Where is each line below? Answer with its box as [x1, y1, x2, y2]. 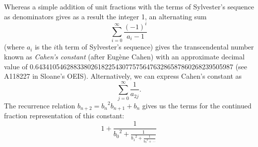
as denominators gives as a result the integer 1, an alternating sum [4, 11, 207, 21]
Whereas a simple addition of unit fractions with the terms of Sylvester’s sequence [4, 1, 254, 11]
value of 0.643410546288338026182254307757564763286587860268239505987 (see [4, 61, 248, 71]
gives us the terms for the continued [142, 100, 252, 110]
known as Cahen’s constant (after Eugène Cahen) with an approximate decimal [4, 51, 245, 62]
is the [35, 42, 52, 52]
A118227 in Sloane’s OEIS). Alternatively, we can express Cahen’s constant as [4, 71, 242, 81]
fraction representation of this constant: [4, 110, 125, 121]
